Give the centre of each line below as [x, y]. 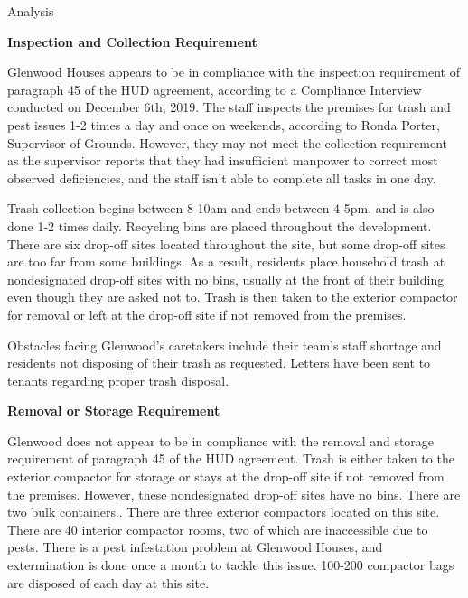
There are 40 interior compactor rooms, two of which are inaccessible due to [218, 529]
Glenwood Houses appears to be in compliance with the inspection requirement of [234, 72]
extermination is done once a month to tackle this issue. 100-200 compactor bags [231, 565]
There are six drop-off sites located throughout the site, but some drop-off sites [226, 243]
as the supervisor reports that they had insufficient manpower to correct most [223, 160]
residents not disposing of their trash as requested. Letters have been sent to [219, 363]
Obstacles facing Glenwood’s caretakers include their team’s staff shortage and [225, 345]
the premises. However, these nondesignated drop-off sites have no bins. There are [234, 494]
